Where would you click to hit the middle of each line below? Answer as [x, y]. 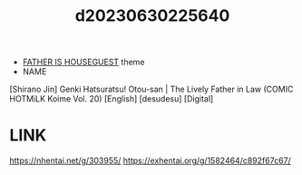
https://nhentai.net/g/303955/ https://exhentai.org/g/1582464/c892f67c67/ [151, 160]
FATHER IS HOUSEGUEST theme [83, 62]
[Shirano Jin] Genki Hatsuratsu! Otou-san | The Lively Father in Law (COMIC [151, 89]
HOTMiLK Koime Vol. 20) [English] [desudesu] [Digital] [112, 99]
